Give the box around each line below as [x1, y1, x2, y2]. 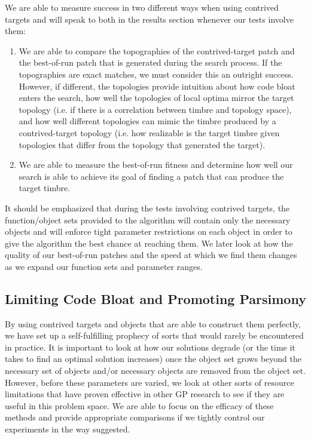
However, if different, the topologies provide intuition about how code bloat [19, 79, 295, 92]
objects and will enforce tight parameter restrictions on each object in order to [5, 225, 292, 238]
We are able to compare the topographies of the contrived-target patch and [19, 44, 295, 57]
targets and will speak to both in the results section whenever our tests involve [5, 13, 294, 25]
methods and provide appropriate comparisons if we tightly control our [5, 411, 265, 423]
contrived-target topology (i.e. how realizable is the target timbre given [19, 126, 280, 139]
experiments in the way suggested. [5, 423, 130, 435]
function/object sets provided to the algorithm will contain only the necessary [5, 213, 291, 226]
